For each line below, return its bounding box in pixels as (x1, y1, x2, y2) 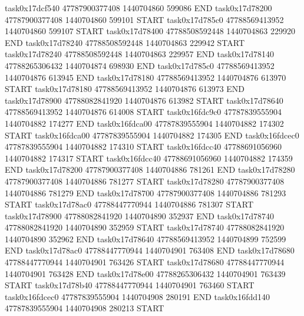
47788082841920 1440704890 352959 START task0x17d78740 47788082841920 (5, 221, 285, 233)
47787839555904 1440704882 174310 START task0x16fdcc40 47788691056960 (5, 140, 282, 153)
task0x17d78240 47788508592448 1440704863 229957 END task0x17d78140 (5, 48, 275, 60)
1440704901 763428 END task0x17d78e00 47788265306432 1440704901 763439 (5, 267, 286, 279)
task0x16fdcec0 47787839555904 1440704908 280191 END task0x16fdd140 (5, 290, 270, 302)
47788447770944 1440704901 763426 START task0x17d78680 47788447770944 (5, 256, 285, 268)
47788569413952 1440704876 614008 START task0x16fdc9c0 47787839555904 (5, 106, 282, 118)
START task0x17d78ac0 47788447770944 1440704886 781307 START (5, 198, 254, 210)
